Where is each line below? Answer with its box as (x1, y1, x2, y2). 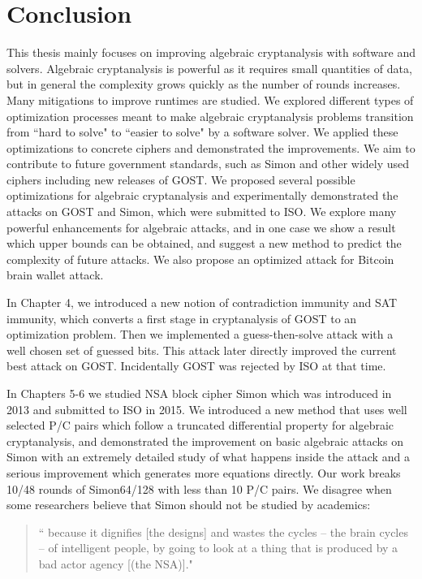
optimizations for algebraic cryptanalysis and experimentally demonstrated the (6, 187, 398, 204)
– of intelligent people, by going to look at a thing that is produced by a (38, 539, 398, 556)
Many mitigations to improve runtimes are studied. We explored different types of (6, 91, 414, 108)
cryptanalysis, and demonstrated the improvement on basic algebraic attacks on (6, 432, 403, 449)
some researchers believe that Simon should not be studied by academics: (6, 496, 371, 513)
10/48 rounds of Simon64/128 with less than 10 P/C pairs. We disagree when (6, 480, 392, 497)
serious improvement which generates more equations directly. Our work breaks (6, 464, 401, 481)
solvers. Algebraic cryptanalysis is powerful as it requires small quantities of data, (6, 59, 412, 76)
